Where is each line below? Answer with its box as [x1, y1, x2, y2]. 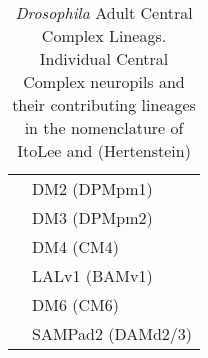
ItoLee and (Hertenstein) [17, 139, 191, 162]
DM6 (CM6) [32, 293, 119, 316]
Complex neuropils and [23, 70, 185, 93]
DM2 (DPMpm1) [32, 177, 153, 200]
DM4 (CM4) [32, 235, 119, 258]
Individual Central [39, 47, 169, 70]
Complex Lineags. [41, 24, 167, 47]
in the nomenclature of [24, 116, 184, 139]
